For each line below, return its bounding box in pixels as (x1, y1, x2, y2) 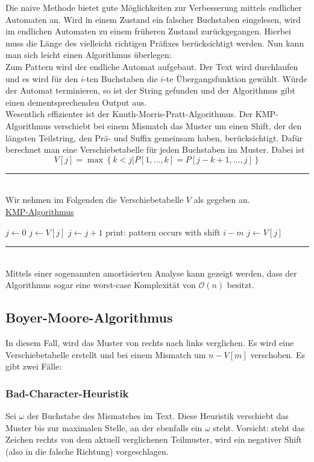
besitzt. (227, 278, 254, 291)
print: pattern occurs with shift (105, 225, 221, 238)
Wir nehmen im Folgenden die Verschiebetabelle (5, 193, 184, 206)
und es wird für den (5, 72, 78, 85)
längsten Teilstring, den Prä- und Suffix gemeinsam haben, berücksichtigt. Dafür (5, 131, 303, 144)
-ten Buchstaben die (83, 72, 158, 85)
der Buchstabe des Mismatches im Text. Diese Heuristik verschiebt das (27, 409, 289, 422)
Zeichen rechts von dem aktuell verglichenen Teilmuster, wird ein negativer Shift (5, 433, 302, 446)
